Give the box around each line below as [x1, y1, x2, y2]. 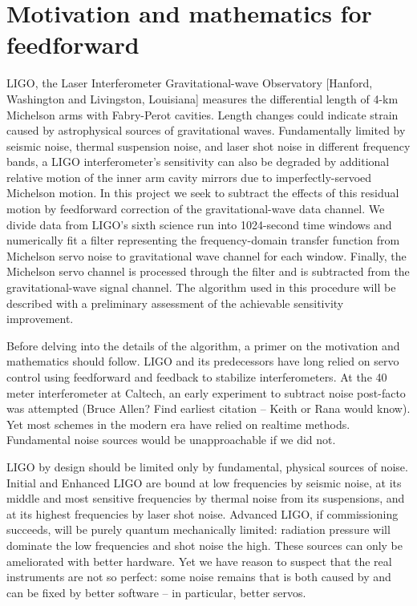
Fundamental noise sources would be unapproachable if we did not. [6, 431, 336, 448]
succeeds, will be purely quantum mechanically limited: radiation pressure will [6, 521, 391, 538]
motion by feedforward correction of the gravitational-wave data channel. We [6, 200, 385, 217]
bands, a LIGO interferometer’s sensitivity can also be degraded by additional [6, 153, 390, 170]
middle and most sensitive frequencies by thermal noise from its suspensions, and [6, 490, 405, 507]
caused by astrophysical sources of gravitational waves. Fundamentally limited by [6, 122, 406, 139]
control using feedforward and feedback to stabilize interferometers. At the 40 [6, 369, 387, 385]
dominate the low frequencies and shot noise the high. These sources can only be [6, 536, 403, 553]
